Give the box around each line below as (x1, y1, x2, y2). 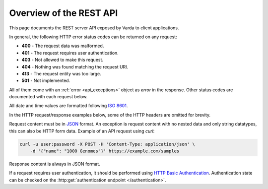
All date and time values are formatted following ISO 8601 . (9, 103, 128, 109)
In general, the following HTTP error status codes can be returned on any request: (9, 34, 177, 40)
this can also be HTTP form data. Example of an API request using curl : (9, 128, 155, 134)
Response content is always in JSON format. (9, 161, 100, 167)
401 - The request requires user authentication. (21, 50, 119, 56)
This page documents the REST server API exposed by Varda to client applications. (9, 25, 179, 31)
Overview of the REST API (9, 7, 118, 18)
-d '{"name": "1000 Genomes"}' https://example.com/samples (30, 148, 180, 154)
